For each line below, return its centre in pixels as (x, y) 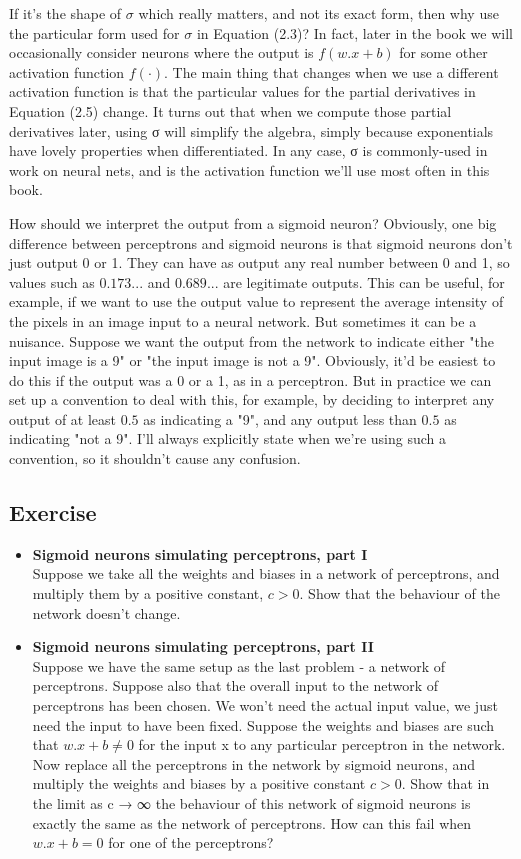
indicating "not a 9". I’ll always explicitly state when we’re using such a (228, 438)
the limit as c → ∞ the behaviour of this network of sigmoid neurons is (251, 802)
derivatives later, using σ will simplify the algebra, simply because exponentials (251, 130)
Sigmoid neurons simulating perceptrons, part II (203, 646)
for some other (443, 52)
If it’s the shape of (65, 13)
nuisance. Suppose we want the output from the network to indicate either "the (252, 340)
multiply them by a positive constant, (148, 593)
